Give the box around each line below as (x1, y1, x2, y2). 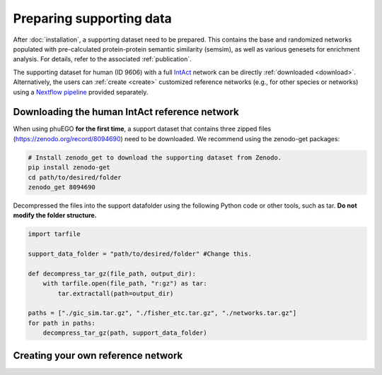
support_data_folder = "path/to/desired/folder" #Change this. (28, 250, 253, 258)
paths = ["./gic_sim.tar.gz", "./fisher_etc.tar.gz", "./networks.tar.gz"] (28, 309, 297, 317)
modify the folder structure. (13, 211, 97, 220)
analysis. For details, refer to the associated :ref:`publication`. (13, 55, 192, 64)
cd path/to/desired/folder (28, 173, 122, 181)
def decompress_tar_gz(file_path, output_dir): (28, 269, 196, 278)
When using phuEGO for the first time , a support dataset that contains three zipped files (13, 124, 272, 133)
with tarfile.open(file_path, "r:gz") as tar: (42, 280, 208, 287)
